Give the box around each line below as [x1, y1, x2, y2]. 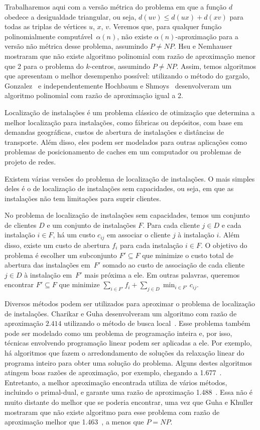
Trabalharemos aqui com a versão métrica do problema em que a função [5, 2, 227, 12]
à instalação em [24, 269, 72, 280]
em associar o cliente [107, 229, 171, 240]
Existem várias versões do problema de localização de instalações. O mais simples [5, 173, 255, 184]
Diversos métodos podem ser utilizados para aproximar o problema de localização [5, 298, 255, 309]
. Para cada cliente [143, 219, 200, 230]
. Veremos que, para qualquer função [108, 21, 222, 32]
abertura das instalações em [5, 260, 90, 270]
